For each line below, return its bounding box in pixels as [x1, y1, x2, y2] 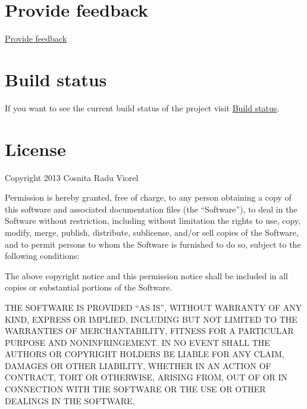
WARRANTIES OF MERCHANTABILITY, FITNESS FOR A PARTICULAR [5, 324, 294, 337]
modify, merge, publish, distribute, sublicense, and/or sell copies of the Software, [5, 226, 299, 238]
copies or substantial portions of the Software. [5, 281, 173, 294]
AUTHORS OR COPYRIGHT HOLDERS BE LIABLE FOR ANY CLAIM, [5, 348, 284, 360]
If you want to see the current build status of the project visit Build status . [5, 101, 280, 114]
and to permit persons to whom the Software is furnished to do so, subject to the [5, 238, 301, 250]
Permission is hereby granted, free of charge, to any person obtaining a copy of [5, 191, 292, 204]
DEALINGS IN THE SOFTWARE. [5, 394, 135, 407]
